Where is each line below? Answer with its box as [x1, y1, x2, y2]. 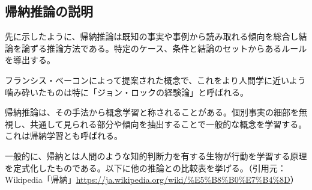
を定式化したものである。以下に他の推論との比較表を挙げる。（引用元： [5, 161, 286, 174]
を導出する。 [5, 54, 55, 66]
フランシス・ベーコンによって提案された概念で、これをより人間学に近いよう [5, 73, 306, 86]
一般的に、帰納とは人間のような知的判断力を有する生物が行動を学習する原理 [5, 149, 307, 162]
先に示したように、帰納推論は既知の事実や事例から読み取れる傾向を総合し [5, 30, 299, 43]
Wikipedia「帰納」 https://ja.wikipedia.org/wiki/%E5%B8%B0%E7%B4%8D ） [5, 173, 299, 186]
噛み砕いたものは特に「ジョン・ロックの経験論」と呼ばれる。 [5, 85, 248, 98]
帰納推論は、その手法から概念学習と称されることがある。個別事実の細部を [5, 106, 299, 118]
